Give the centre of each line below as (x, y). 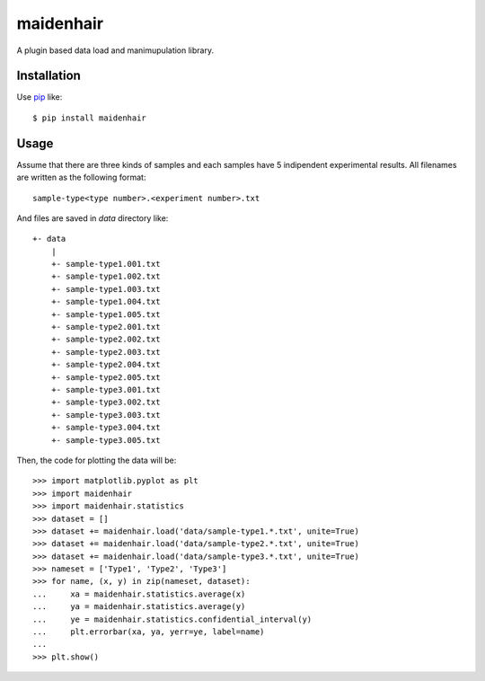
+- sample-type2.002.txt (106, 340)
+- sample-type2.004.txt (106, 365)
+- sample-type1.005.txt (106, 314)
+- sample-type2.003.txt (106, 352)
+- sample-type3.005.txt (106, 440)
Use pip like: (40, 97)
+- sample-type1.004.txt (106, 302)
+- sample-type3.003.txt (106, 415)
